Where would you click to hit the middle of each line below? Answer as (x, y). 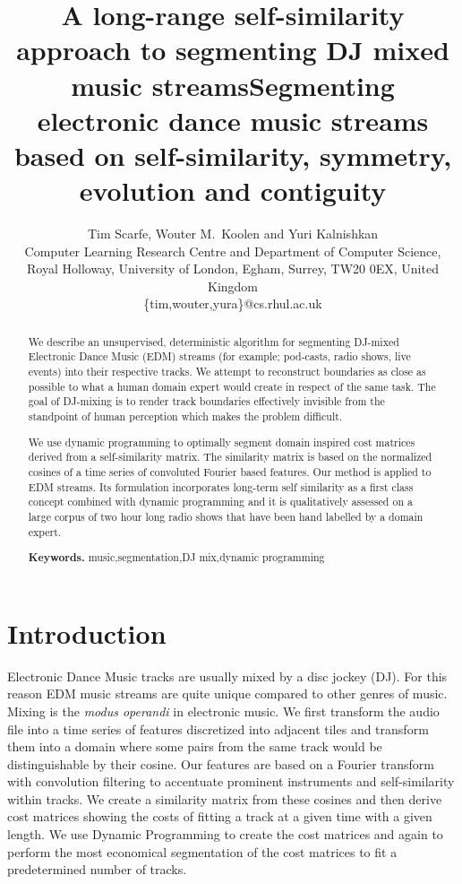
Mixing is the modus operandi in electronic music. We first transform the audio (223, 711)
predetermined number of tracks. (97, 869)
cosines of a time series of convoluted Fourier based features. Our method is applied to (230, 471)
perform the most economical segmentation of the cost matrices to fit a (202, 851)
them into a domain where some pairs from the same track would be (195, 746)
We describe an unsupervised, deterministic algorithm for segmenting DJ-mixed (214, 341)
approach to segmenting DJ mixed (233, 50)
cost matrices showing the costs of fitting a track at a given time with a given (220, 816)
